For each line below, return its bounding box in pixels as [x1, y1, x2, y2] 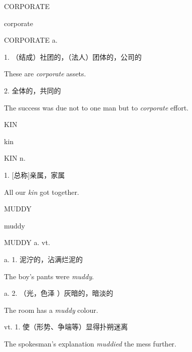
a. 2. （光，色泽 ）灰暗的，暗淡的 [4, 288, 113, 298]
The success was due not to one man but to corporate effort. [4, 102, 189, 112]
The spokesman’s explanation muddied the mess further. [4, 338, 176, 348]
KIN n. [4, 153, 26, 163]
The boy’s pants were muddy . [4, 271, 94, 281]
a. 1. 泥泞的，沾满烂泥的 [4, 254, 83, 264]
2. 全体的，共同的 [4, 85, 61, 95]
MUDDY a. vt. [4, 237, 50, 248]
